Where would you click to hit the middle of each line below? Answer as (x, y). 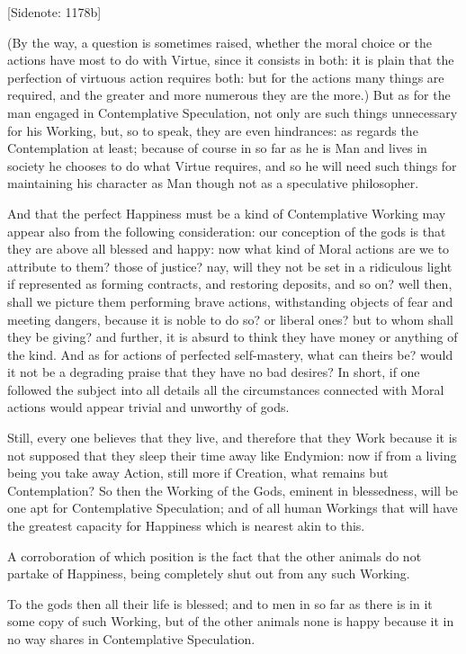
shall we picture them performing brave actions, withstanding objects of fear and (230, 301)
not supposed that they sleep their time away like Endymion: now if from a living (232, 455)
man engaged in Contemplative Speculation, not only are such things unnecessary (233, 112)
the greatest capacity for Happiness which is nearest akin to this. (186, 526)
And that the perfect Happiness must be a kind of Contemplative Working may (227, 213)
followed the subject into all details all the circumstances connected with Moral (226, 389)
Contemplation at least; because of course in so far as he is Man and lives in (217, 148)
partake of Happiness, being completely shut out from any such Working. (209, 573)
